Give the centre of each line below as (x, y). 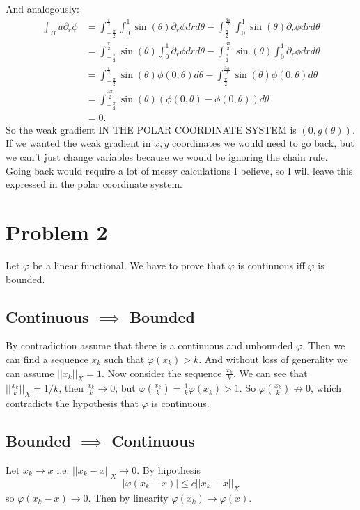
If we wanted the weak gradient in (78, 143)
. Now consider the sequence (162, 373)
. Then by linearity (128, 497)
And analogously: (42, 8)
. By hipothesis (169, 469)
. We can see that (270, 373)
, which (326, 388)
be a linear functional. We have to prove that (129, 265)
